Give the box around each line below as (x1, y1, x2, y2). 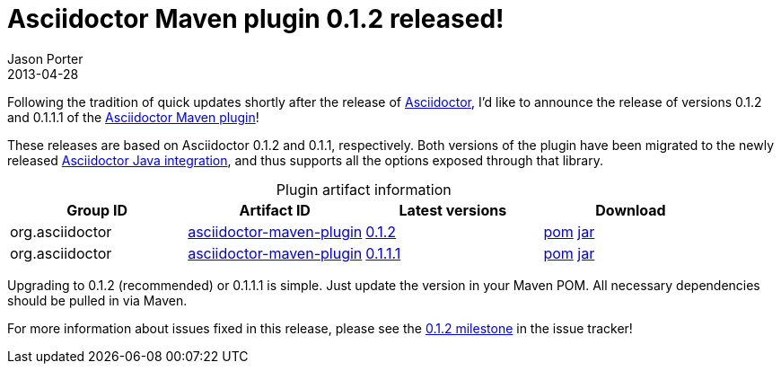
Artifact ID (239, 200, 311, 219)
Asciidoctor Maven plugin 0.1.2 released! (7, 4, 505, 34)
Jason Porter (7, 50, 83, 66)
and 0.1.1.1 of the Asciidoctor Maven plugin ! (7, 109, 259, 125)
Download (595, 200, 666, 219)
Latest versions (399, 200, 507, 219)
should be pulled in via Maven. (7, 292, 188, 308)
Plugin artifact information (276, 180, 452, 199)
